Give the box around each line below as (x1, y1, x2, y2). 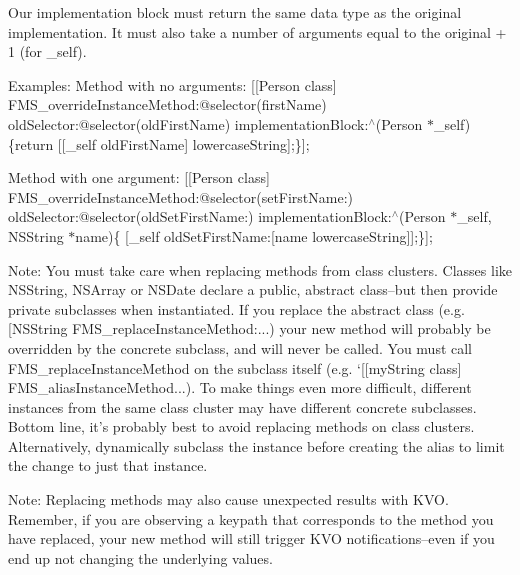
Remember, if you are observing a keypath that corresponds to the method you (8, 508, 494, 529)
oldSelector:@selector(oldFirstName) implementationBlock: (8, 113, 369, 134)
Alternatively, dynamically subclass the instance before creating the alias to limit (8, 435, 505, 456)
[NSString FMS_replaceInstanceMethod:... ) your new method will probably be (8, 318, 491, 339)
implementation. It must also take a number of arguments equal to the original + (8, 21, 507, 42)
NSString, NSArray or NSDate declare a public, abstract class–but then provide (8, 279, 498, 300)
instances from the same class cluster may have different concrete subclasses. (8, 396, 477, 417)
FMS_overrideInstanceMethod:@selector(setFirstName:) (8, 186, 354, 207)
